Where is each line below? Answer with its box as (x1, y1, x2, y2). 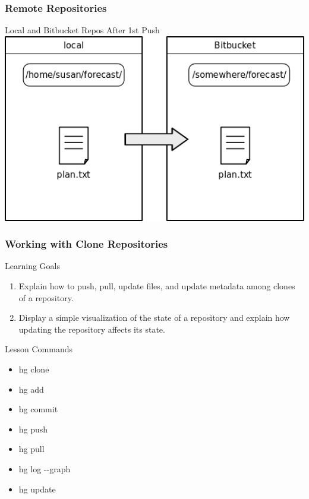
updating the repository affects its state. (18, 323, 165, 335)
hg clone (18, 362, 49, 375)
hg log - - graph (18, 462, 71, 475)
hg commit (18, 403, 58, 415)
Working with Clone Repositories (5, 236, 168, 251)
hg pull (18, 443, 45, 455)
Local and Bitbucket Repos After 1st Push (5, 24, 160, 36)
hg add (18, 383, 44, 395)
